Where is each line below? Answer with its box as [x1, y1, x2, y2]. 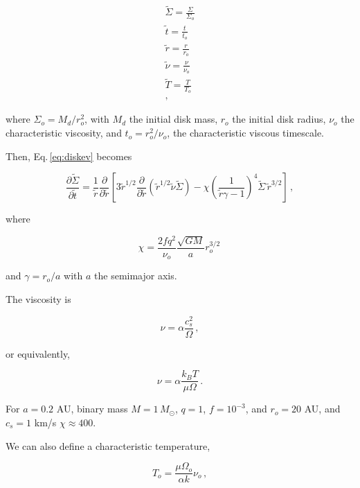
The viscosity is [6, 292, 71, 306]
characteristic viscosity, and [6, 125, 122, 140]
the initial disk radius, [232, 112, 326, 126]
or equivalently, [6, 346, 71, 360]
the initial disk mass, [129, 112, 218, 126]
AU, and [304, 401, 341, 416]
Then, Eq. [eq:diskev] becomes [6, 148, 132, 163]
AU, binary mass [56, 401, 128, 416]
